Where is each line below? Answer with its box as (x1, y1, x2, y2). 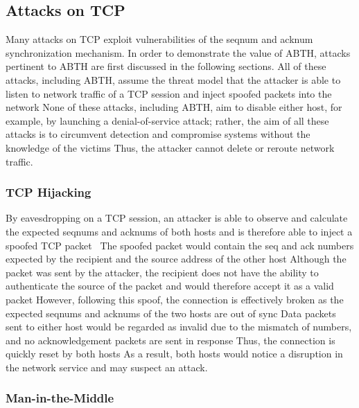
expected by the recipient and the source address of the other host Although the (6, 251, 347, 266)
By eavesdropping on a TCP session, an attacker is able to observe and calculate (6, 211, 348, 225)
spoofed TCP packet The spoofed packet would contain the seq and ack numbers (6, 238, 354, 252)
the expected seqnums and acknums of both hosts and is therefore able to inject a (6, 224, 353, 238)
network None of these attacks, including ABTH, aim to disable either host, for (6, 100, 342, 114)
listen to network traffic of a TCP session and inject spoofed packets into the (6, 86, 332, 100)
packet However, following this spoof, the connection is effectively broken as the (6, 292, 344, 306)
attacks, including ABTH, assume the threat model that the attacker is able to (6, 72, 341, 87)
